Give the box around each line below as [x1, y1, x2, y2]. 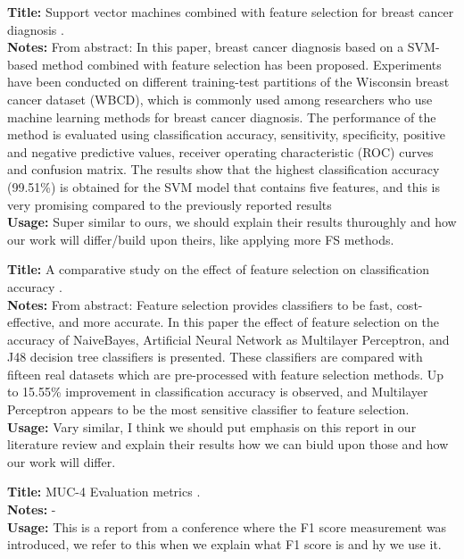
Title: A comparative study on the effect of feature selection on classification [7, 260, 429, 279]
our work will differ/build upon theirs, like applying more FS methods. [7, 229, 394, 248]
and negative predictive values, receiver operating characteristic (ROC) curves [7, 142, 434, 161]
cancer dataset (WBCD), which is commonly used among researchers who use [7, 89, 433, 108]
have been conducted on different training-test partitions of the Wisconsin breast [7, 72, 450, 91]
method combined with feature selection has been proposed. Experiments [41, 54, 442, 73]
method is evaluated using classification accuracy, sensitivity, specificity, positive [7, 125, 446, 144]
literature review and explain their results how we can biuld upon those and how [7, 435, 449, 454]
